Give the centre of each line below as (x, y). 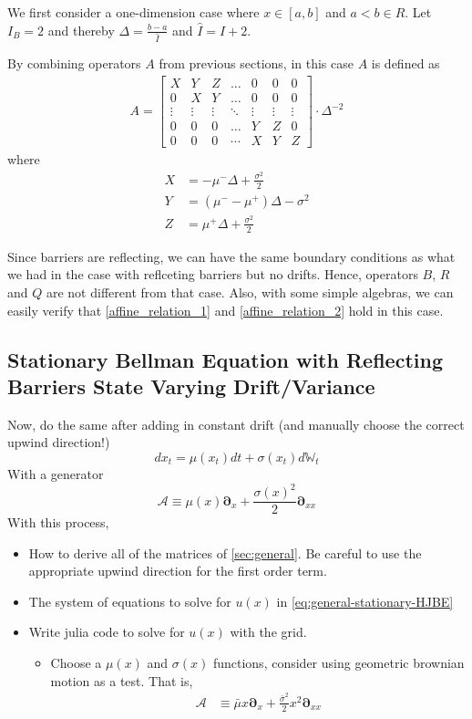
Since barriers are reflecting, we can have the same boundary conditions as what (231, 256)
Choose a (76, 663)
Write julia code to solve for (107, 632)
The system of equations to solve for (130, 601)
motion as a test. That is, (122, 680)
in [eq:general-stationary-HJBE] (365, 601)
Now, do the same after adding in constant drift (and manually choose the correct (236, 424)
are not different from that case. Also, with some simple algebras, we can (250, 292)
